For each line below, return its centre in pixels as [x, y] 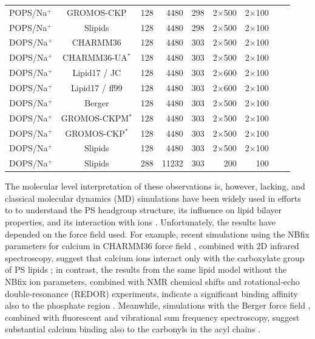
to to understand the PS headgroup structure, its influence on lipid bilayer [144, 210]
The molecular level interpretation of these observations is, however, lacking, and [155, 186]
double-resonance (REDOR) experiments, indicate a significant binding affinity [151, 293]
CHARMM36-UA [95, 57]
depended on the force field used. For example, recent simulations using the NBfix [157, 234]
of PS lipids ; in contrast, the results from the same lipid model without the [146, 269]
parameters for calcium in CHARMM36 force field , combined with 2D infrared [152, 246]
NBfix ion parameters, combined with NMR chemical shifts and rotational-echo [152, 282]
